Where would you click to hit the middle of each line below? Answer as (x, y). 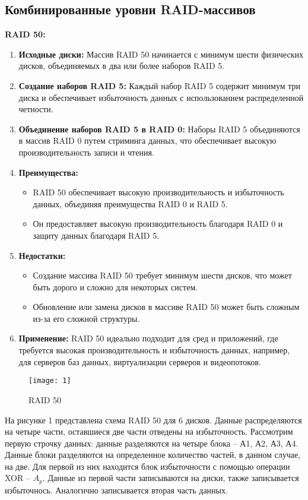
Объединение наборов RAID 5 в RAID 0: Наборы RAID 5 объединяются (159, 129)
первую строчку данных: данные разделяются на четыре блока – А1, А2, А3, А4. (152, 443)
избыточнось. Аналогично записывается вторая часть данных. (116, 490)
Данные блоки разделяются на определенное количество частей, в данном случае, (153, 455)
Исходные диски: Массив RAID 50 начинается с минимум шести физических (161, 54)
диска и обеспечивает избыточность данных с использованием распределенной (161, 97)
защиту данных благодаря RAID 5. (96, 235)
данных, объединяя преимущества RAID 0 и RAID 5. (130, 203)
